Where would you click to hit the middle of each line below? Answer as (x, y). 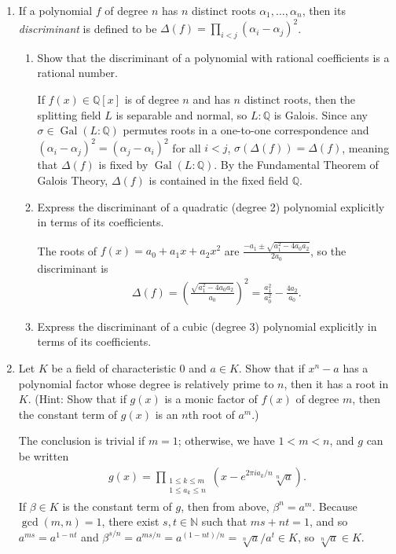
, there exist (130, 521)
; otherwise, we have (226, 440)
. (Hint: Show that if (77, 399)
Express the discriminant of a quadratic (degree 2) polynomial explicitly (211, 206)
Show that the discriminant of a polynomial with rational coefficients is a (213, 57)
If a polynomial (55, 10)
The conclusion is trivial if (82, 440)
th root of (211, 414)
